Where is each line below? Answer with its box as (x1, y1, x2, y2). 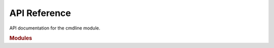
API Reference (9, 7, 71, 18)
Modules (9, 35, 32, 42)
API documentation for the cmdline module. (9, 25, 100, 31)
